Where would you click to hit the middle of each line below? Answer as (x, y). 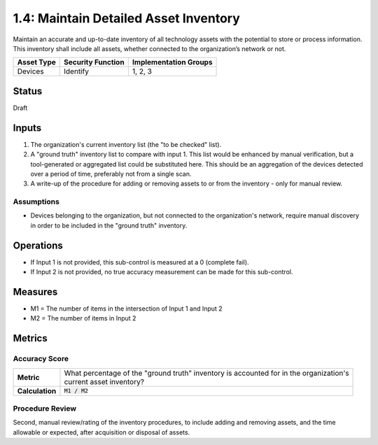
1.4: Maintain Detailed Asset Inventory (127, 18)
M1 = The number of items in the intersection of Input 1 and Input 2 (127, 309)
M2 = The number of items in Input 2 (83, 318)
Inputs (27, 128)
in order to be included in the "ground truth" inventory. (109, 225)
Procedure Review (45, 408)
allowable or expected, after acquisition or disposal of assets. (101, 432)
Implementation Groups (172, 62)
